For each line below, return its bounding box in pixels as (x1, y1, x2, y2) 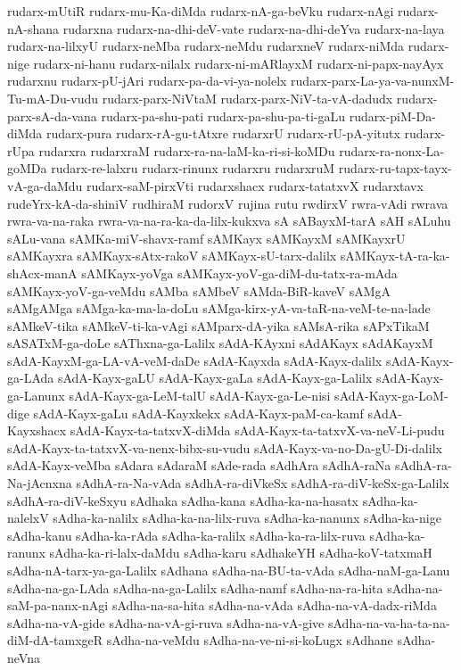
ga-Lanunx (7, 386, 65, 405)
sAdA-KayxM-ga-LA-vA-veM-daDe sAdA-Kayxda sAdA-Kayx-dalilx (7, 351, 383, 369)
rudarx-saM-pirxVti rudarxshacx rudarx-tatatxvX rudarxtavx (86, 176, 424, 194)
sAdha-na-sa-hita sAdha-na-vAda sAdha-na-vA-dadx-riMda (111, 596, 437, 615)
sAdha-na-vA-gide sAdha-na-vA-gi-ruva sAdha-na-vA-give (7, 613, 325, 632)
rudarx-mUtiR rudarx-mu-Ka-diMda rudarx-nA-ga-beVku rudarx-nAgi (7, 2, 394, 20)
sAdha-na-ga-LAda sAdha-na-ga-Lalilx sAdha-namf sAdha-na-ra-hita (7, 578, 383, 597)
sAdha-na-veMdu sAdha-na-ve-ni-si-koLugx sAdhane (106, 631, 393, 649)
